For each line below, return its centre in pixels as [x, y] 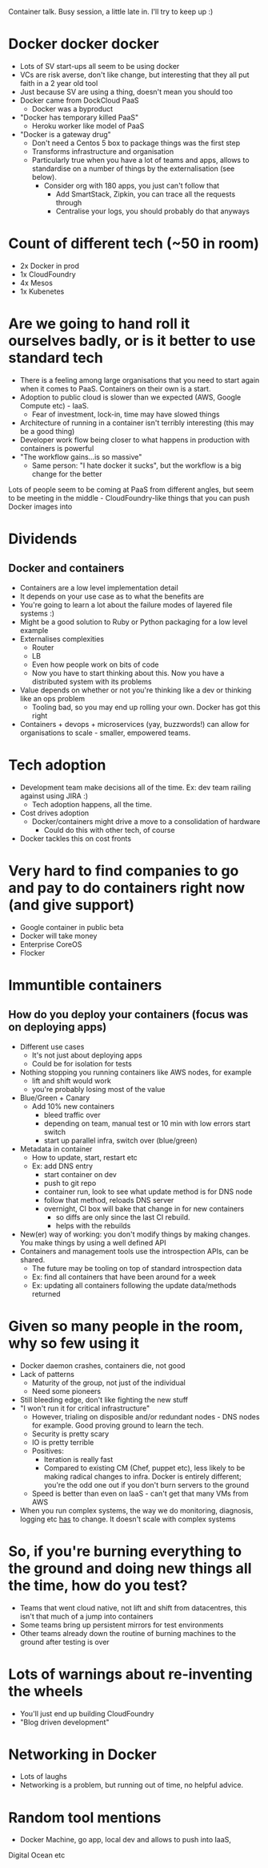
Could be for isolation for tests [82, 1063]
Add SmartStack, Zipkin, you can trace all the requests [146, 194]
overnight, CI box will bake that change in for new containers [144, 1208]
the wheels [46, 1691]
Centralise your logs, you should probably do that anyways [153, 211]
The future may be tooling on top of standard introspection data [137, 1268]
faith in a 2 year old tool [59, 83]
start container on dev [80, 1174]
